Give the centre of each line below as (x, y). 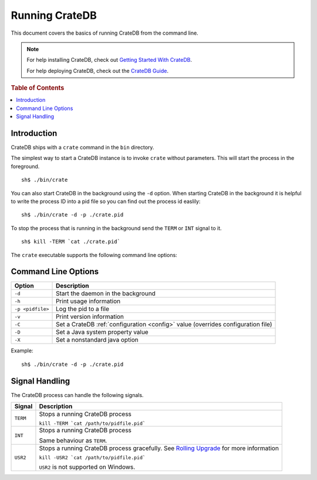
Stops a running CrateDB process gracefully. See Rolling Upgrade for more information (159, 448)
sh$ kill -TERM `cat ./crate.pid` (71, 242)
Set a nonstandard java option (97, 340)
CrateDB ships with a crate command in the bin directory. (82, 148)
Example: (22, 351)
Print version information (90, 316)
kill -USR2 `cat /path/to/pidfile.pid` (92, 458)
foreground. (25, 166)
